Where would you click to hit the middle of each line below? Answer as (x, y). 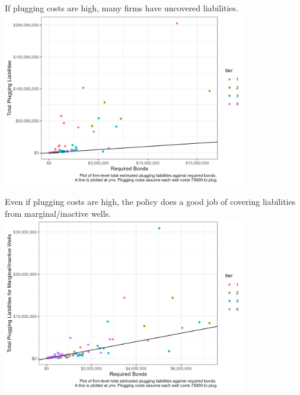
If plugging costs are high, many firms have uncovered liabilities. (122, 8)
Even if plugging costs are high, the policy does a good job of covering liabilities (150, 201)
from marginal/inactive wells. (58, 213)
